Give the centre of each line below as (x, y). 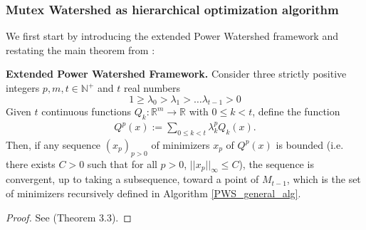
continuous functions (87, 111)
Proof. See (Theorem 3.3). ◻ (69, 217)
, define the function (296, 111)
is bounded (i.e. (310, 144)
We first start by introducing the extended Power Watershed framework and (172, 36)
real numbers (152, 88)
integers (23, 88)
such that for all (122, 163)
